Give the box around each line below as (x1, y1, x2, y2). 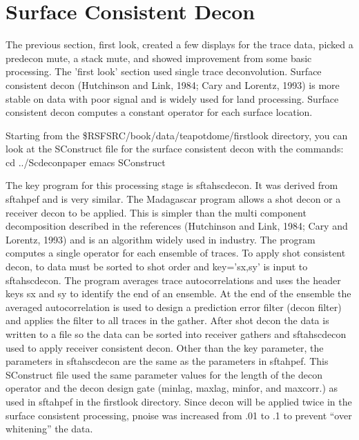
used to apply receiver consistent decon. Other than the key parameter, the (6, 340, 324, 354)
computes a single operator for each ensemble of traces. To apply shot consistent (6, 246, 346, 260)
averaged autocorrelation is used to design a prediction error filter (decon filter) (6, 299, 342, 314)
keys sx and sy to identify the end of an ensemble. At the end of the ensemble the (6, 286, 351, 301)
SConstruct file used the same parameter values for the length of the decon (6, 367, 322, 381)
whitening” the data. (6, 421, 93, 436)
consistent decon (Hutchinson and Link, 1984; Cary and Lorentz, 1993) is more (6, 77, 340, 92)
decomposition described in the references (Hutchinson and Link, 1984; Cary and (6, 219, 348, 233)
